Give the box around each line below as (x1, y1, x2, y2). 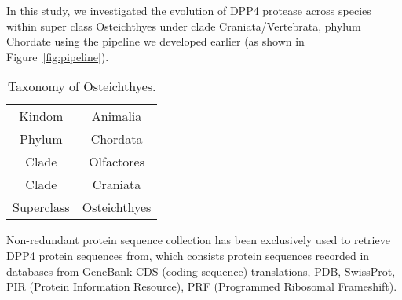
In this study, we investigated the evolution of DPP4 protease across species (6, 2, 371, 18)
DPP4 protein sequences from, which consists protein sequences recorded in (6, 247, 370, 263)
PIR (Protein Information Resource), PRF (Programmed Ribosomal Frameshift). (6, 278, 397, 295)
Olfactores (89, 152, 144, 171)
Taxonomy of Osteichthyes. (7, 77, 156, 96)
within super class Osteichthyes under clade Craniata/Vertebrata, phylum (6, 17, 361, 34)
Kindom (19, 107, 64, 126)
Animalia (91, 107, 142, 126)
